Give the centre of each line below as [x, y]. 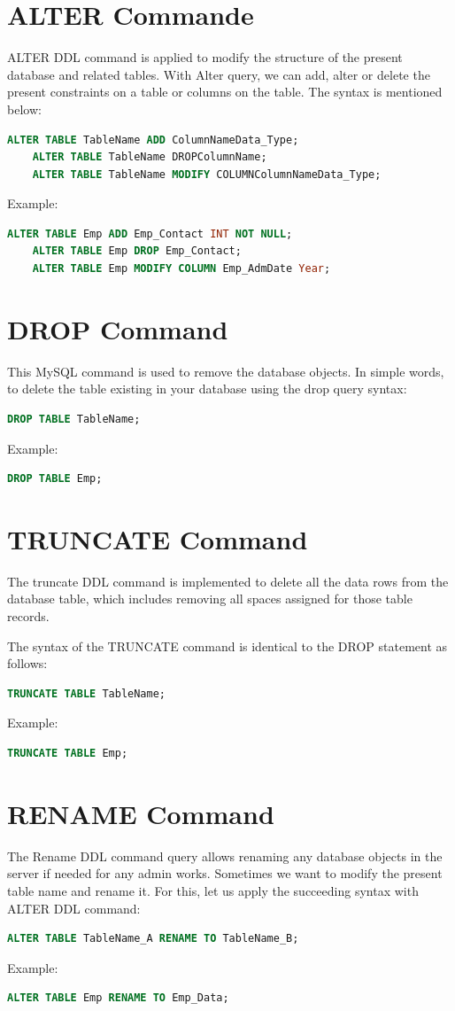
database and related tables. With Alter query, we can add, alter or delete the [219, 74]
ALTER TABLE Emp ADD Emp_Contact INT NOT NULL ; [150, 233]
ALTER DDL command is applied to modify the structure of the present [205, 57]
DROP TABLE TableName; [74, 419]
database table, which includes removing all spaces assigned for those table [210, 599]
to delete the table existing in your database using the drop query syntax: [207, 389]
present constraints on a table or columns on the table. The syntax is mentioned [225, 92]
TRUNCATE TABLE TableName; [86, 693]
